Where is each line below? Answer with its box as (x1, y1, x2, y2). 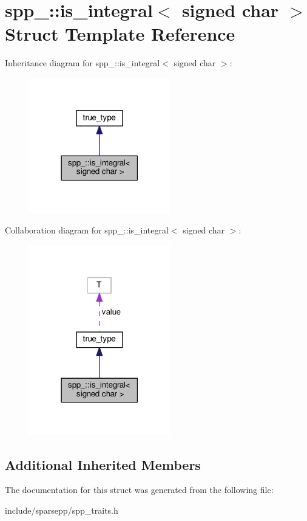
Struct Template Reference (5, 21, 235, 46)
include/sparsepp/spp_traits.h (5, 504, 118, 517)
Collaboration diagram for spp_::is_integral (5, 223, 169, 236)
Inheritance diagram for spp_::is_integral (5, 57, 160, 69)
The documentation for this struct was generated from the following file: (5, 483, 274, 496)
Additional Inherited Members (5, 455, 201, 474)
